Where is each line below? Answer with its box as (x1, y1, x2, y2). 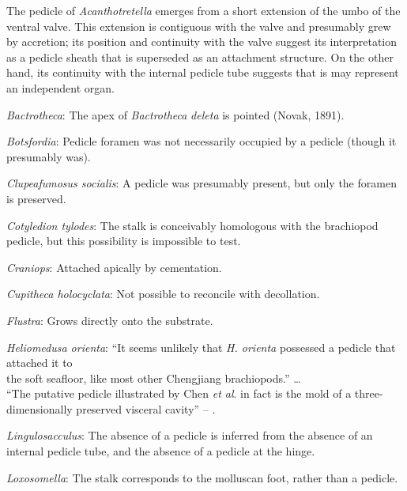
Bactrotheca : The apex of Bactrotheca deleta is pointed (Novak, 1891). (6, 106, 345, 123)
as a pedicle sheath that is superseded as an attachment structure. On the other (6, 48, 394, 65)
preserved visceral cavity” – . (76, 400, 216, 417)
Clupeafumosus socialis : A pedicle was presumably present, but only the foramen (6, 175, 397, 191)
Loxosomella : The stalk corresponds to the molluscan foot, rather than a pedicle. (6, 469, 398, 485)
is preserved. (6, 190, 66, 206)
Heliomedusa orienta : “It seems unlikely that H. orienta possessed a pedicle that (6, 338, 396, 355)
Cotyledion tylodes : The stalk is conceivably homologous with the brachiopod (6, 217, 379, 233)
